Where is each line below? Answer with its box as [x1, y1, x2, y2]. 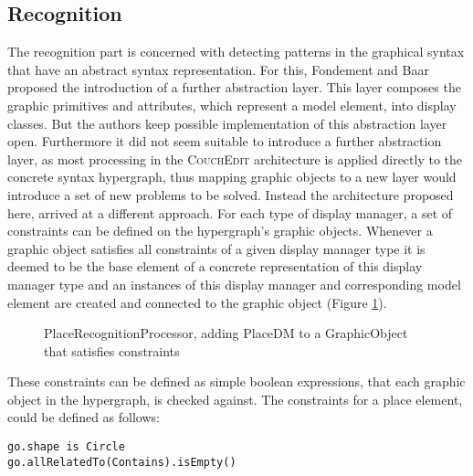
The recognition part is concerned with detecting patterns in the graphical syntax [7, 42, 465, 61]
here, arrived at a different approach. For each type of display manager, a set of [7, 203, 453, 222]
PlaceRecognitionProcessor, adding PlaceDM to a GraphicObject [44, 323, 408, 343]
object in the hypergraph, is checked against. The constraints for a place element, [7, 389, 463, 408]
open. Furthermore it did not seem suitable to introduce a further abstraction [7, 132, 442, 151]
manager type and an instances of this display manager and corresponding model [7, 274, 461, 293]
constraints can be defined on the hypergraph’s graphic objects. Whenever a [7, 221, 433, 240]
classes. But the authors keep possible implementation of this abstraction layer [7, 113, 447, 132]
